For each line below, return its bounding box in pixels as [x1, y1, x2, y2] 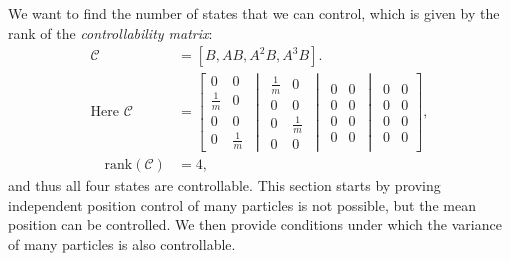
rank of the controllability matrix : [8, 22, 213, 43]
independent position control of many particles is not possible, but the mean [8, 194, 476, 215]
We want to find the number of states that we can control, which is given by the [8, 3, 500, 23]
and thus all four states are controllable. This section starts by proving [8, 175, 441, 196]
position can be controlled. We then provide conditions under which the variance [8, 214, 502, 235]
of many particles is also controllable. [8, 234, 236, 255]
